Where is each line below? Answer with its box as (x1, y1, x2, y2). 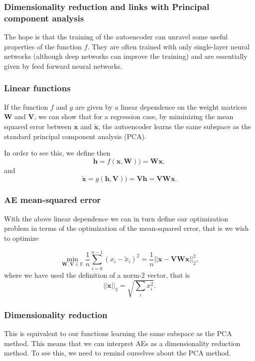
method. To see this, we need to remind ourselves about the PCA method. (4, 348, 231, 358)
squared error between (4, 121, 72, 131)
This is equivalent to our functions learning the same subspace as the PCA (4, 328, 232, 338)
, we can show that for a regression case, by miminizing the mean (34, 111, 234, 122)
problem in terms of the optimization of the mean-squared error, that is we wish (4, 223, 249, 233)
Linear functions (4, 82, 71, 94)
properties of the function (4, 41, 82, 51)
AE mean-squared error (4, 193, 101, 206)
